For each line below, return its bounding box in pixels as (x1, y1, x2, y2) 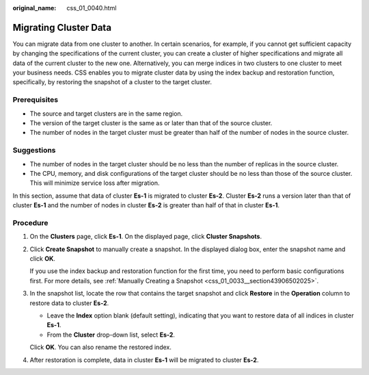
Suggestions (12, 146, 56, 155)
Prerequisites (12, 95, 58, 105)
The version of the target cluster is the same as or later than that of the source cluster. (29, 119, 273, 127)
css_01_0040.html (66, 4, 117, 12)
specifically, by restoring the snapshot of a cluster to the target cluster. (12, 78, 212, 86)
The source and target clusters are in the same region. (29, 109, 183, 118)
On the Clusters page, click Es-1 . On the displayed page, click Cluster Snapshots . (29, 233, 262, 241)
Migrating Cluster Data (12, 21, 112, 34)
